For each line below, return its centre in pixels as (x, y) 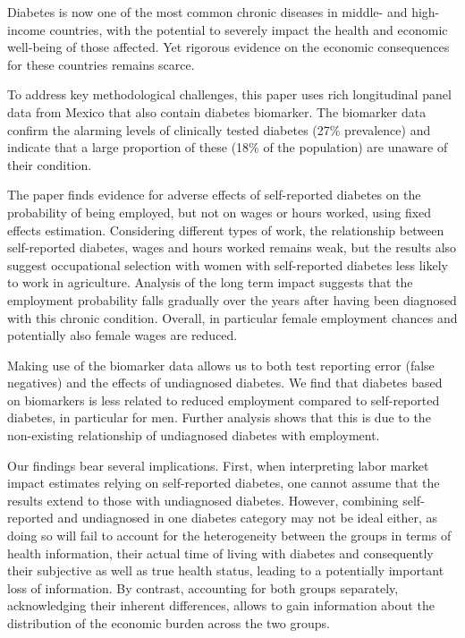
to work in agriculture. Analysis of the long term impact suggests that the (210, 282)
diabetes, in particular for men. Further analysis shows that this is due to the (219, 417)
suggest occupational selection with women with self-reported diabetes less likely (228, 264)
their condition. (50, 164)
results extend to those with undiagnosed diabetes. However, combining (203, 500)
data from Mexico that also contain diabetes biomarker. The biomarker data (217, 111)
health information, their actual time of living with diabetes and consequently (220, 553)
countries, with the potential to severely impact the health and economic (249, 29)
